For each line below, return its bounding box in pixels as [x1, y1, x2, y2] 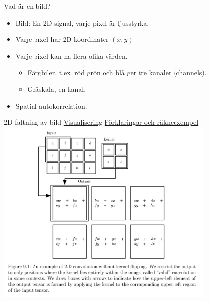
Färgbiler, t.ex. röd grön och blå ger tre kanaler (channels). [27, 67, 207, 77]
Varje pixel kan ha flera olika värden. [15, 50, 128, 61]
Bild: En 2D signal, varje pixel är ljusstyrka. [15, 17, 149, 28]
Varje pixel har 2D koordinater [15, 34, 109, 44]
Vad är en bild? [4, 1, 51, 11]
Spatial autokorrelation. [15, 100, 87, 111]
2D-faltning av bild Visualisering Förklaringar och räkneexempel [4, 117, 199, 127]
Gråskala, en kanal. [27, 83, 86, 94]
